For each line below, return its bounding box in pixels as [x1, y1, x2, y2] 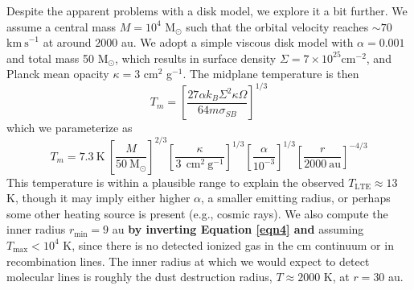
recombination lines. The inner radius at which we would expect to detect [6, 252, 370, 269]
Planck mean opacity [6, 65, 109, 82]
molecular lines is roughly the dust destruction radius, [6, 268, 273, 285]
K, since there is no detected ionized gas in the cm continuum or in [63, 236, 394, 253]
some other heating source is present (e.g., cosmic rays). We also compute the [6, 205, 388, 222]
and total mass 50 [6, 49, 95, 66]
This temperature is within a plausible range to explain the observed [6, 173, 345, 190]
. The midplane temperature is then [182, 65, 359, 82]
